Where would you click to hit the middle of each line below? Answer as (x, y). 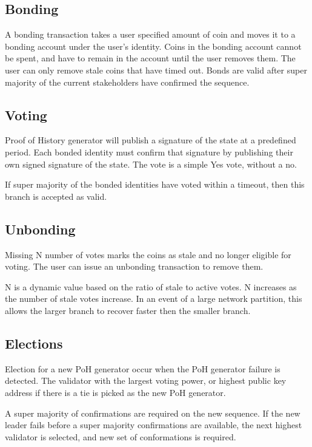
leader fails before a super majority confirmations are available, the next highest (154, 425)
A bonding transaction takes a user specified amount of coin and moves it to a (150, 34)
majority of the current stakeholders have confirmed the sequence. (127, 82)
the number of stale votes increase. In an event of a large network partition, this (154, 299)
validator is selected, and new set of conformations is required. (121, 436)
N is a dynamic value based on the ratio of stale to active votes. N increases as (151, 286)
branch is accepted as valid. (56, 196)
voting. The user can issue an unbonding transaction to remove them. (134, 266)
